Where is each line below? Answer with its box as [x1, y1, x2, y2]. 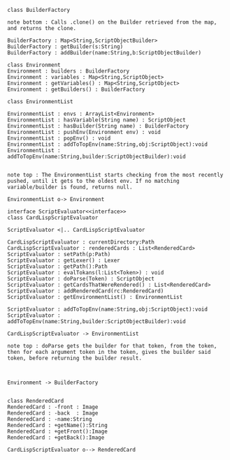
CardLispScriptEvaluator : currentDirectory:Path [7, 239, 155, 246]
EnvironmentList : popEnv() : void [7, 135, 111, 142]
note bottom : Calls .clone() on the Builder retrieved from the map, [7, 19, 217, 26]
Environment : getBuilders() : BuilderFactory [7, 86, 145, 93]
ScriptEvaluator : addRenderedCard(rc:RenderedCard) [7, 288, 164, 295]
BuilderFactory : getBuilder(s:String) [7, 43, 124, 50]
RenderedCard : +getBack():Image [7, 434, 105, 441]
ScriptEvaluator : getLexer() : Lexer [7, 257, 120, 264]
